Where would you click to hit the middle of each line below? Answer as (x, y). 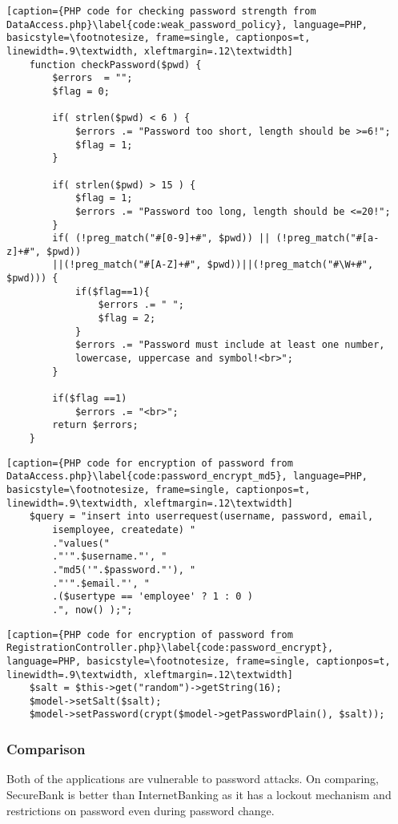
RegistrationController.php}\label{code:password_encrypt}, (170, 648)
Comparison (46, 749)
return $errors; (95, 425)
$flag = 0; (81, 91)
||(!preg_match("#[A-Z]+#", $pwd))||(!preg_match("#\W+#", (213, 265)
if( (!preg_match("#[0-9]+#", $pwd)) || (161, 238)
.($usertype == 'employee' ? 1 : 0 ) (153, 597)
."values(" (81, 543)
